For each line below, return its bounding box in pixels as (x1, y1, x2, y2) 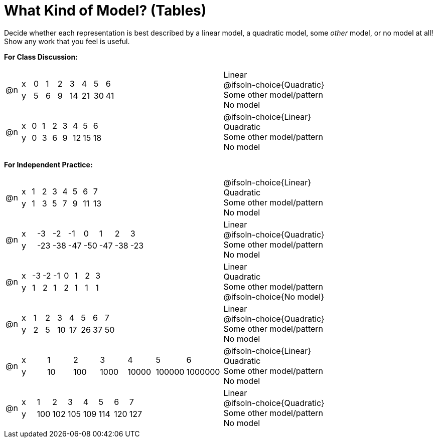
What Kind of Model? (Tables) (4, 2, 207, 19)
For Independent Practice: (4, 160, 93, 169)
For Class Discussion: (4, 52, 78, 61)
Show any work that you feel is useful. (4, 37, 130, 46)
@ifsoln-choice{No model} (223, 291, 325, 302)
